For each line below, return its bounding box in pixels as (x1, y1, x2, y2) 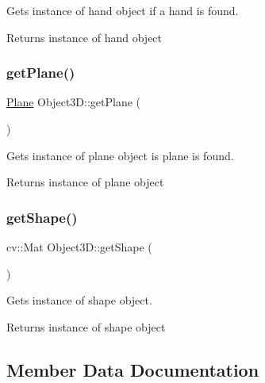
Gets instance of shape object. (6, 292, 152, 308)
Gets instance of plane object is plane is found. (6, 147, 234, 163)
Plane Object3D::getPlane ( (6, 94, 141, 110)
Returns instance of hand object (6, 29, 163, 45)
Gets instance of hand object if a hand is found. (6, 2, 239, 18)
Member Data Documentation (6, 357, 259, 381)
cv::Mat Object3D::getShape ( (6, 239, 152, 255)
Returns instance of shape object (6, 318, 166, 335)
